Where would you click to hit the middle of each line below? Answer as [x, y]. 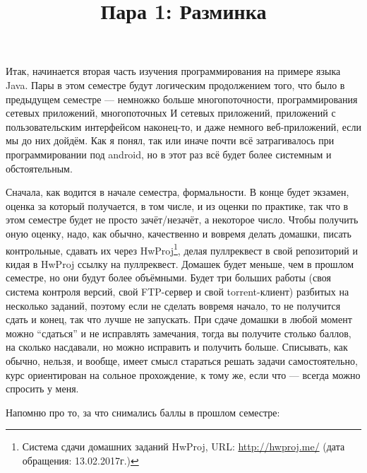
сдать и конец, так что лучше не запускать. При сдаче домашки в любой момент [179, 319]
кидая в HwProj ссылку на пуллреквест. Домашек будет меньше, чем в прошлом [180, 263]
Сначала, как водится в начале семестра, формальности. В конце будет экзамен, [178, 192]
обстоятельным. [39, 168]
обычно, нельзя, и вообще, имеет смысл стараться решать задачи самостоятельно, [182, 360]
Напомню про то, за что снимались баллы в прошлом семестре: [143, 412]
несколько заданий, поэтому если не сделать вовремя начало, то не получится [173, 305]
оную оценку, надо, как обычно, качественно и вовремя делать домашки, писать [179, 233]
